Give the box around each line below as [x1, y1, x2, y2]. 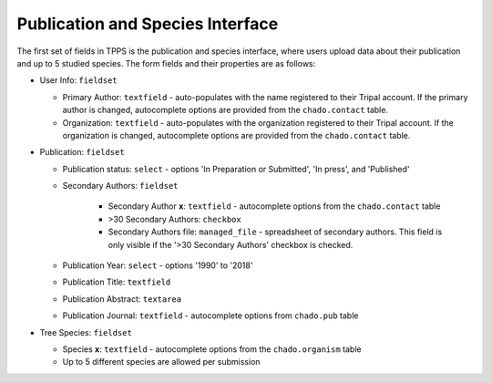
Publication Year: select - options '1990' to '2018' [62, 260, 253, 271]
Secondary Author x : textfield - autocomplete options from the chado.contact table [108, 201, 441, 212]
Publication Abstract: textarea [62, 293, 182, 305]
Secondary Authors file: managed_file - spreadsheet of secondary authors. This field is [108, 226, 443, 237]
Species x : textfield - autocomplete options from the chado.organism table [62, 343, 362, 355]
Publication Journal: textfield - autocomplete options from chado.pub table [62, 310, 359, 321]
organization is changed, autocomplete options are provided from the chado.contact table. [62, 129, 411, 140]
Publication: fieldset [39, 147, 125, 158]
